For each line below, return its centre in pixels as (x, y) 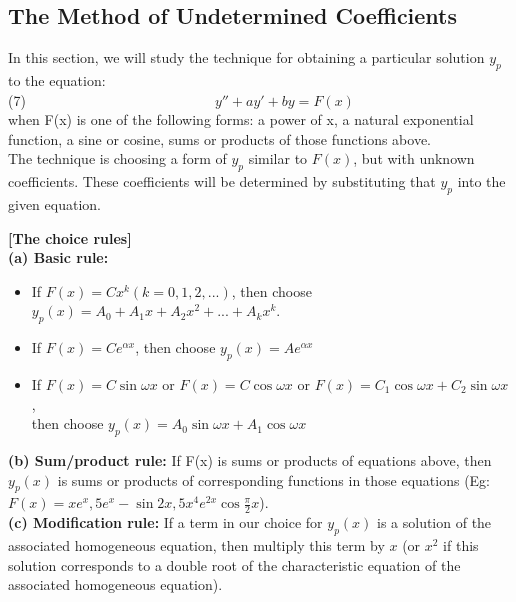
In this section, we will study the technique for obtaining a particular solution (246, 57)
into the (481, 181)
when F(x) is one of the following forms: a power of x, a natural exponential (241, 119)
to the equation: (57, 80)
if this (461, 544)
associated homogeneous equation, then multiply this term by (196, 544)
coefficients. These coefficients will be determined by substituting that (222, 181)
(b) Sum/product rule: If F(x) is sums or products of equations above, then (250, 459)
